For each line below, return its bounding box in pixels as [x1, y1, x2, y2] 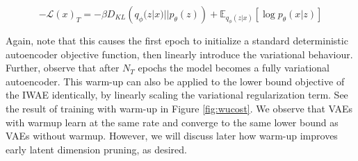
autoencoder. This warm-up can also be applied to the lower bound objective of [6, 74, 345, 88]
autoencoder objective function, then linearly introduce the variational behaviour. [6, 46, 353, 61]
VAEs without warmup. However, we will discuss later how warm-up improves [6, 128, 338, 143]
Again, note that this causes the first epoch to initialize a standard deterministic [6, 33, 348, 48]
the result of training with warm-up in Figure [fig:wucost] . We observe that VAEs [6, 101, 353, 116]
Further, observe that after [6, 60, 120, 75]
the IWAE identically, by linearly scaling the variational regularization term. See [6, 87, 348, 102]
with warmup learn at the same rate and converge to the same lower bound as [6, 115, 339, 129]
